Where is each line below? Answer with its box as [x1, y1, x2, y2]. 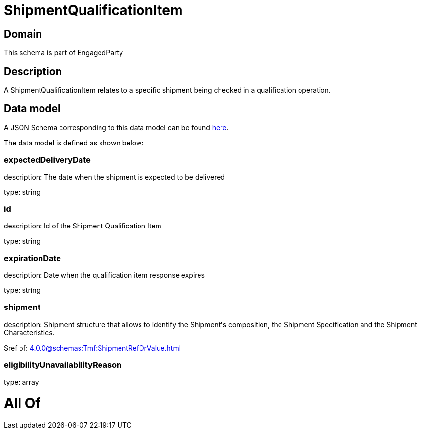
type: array [4, 377, 39, 386]
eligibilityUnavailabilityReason [4, 360, 122, 370]
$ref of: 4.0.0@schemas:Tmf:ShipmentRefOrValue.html [4, 343, 181, 352]
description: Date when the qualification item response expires [4, 271, 205, 280]
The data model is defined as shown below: [4, 138, 144, 147]
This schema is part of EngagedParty [4, 48, 123, 57]
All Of [4, 395, 41, 412]
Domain [4, 27, 42, 40]
